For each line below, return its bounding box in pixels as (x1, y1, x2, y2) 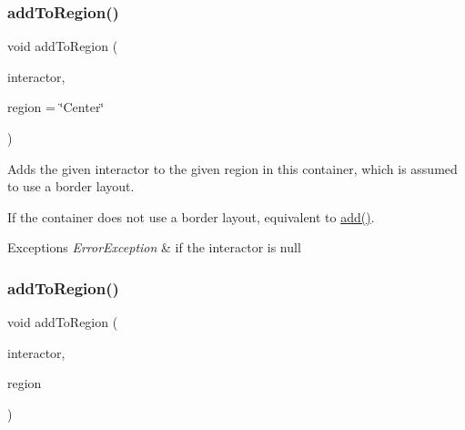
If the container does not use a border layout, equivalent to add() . (7, 207, 375, 226)
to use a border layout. (7, 177, 135, 196)
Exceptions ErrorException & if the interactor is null (7, 238, 301, 257)
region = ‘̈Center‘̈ (7, 97, 105, 117)
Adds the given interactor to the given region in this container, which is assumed (7, 159, 458, 178)
